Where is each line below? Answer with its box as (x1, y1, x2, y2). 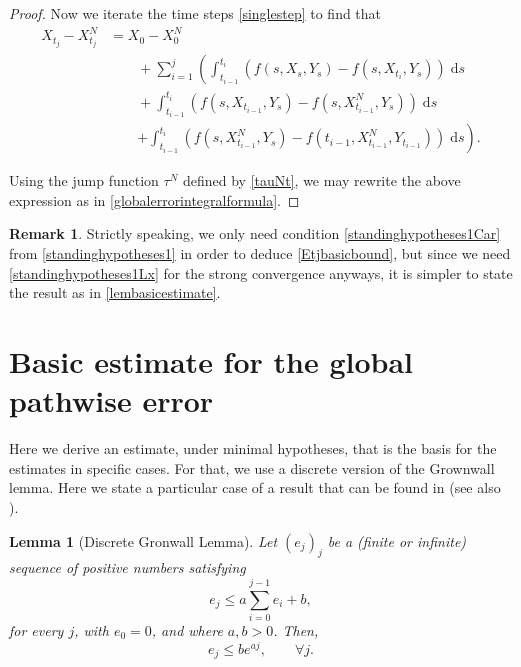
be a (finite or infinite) (327, 530, 467, 551)
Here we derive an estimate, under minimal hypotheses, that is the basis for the (9, 438, 497, 459)
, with (74, 620, 109, 641)
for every (9, 620, 64, 641)
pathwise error (9, 380, 214, 421)
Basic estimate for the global (9, 341, 414, 381)
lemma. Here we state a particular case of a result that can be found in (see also (9, 477, 501, 498)
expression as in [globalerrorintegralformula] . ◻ (9, 189, 300, 210)
